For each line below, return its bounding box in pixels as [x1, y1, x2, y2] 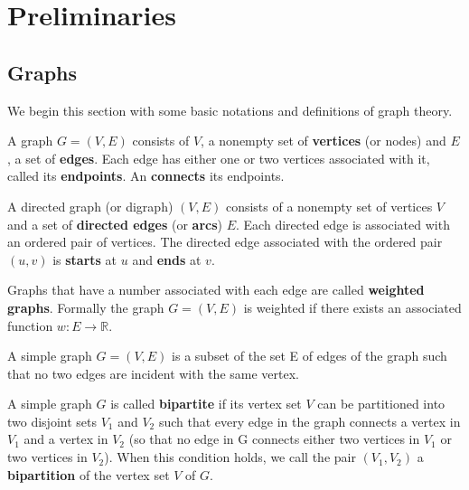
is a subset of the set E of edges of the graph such [172, 346, 447, 365]
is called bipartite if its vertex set [110, 394, 302, 413]
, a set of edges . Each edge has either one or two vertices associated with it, [7, 148, 430, 167]
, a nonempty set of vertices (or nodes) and [201, 131, 446, 150]
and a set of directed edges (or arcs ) [7, 214, 223, 233]
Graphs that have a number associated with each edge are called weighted [7, 280, 425, 299]
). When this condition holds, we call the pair [104, 448, 356, 466]
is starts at [52, 250, 117, 269]
